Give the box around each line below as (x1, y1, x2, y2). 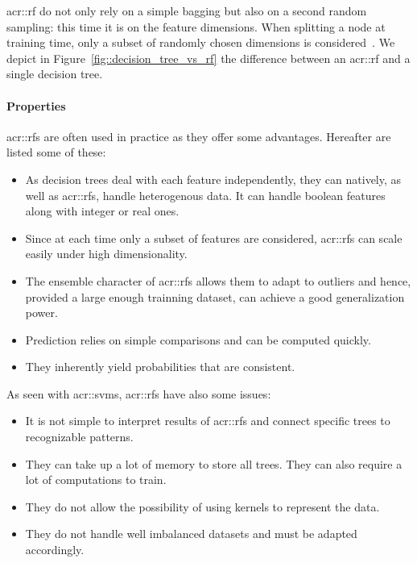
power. (25, 304, 58, 321)
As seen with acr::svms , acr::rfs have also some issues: (6, 385, 271, 402)
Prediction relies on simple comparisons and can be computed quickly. (25, 331, 371, 348)
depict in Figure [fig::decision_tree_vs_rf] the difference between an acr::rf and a (6, 49, 411, 66)
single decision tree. (6, 65, 103, 82)
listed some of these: (6, 144, 106, 161)
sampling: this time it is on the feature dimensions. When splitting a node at (6, 18, 386, 35)
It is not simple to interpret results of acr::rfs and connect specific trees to (25, 412, 390, 429)
